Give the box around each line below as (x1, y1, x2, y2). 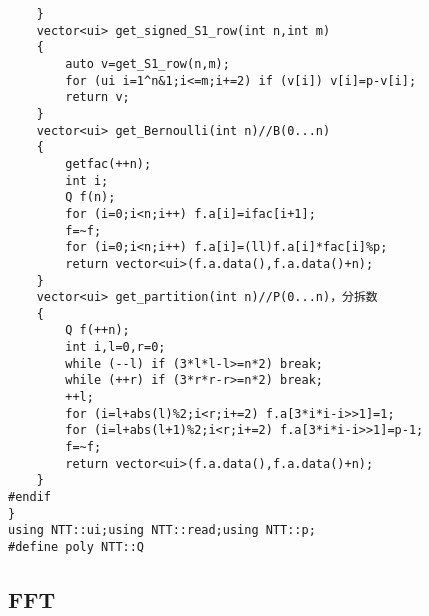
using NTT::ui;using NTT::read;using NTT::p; (8, 523, 316, 538)
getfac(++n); (65, 156, 152, 171)
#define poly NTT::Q (8, 540, 145, 554)
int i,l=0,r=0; (65, 340, 166, 355)
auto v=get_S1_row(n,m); (65, 56, 230, 71)
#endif (8, 490, 51, 505)
